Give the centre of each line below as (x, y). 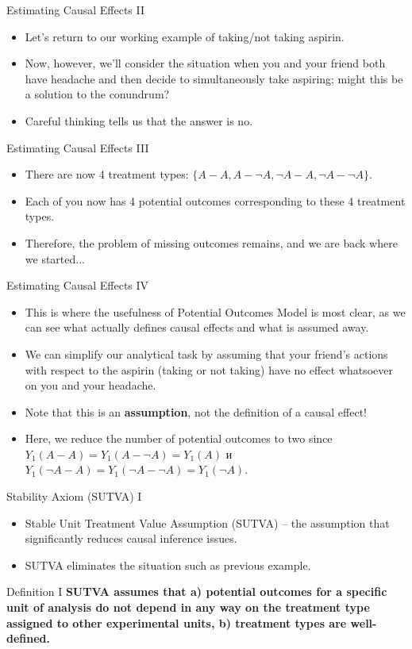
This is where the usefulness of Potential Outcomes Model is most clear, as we (215, 311)
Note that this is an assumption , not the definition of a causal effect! (196, 411)
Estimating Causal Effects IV (78, 285)
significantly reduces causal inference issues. (131, 538)
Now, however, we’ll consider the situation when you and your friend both (205, 63)
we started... (55, 258)
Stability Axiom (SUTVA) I (74, 496)
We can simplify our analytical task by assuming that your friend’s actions (206, 353)
